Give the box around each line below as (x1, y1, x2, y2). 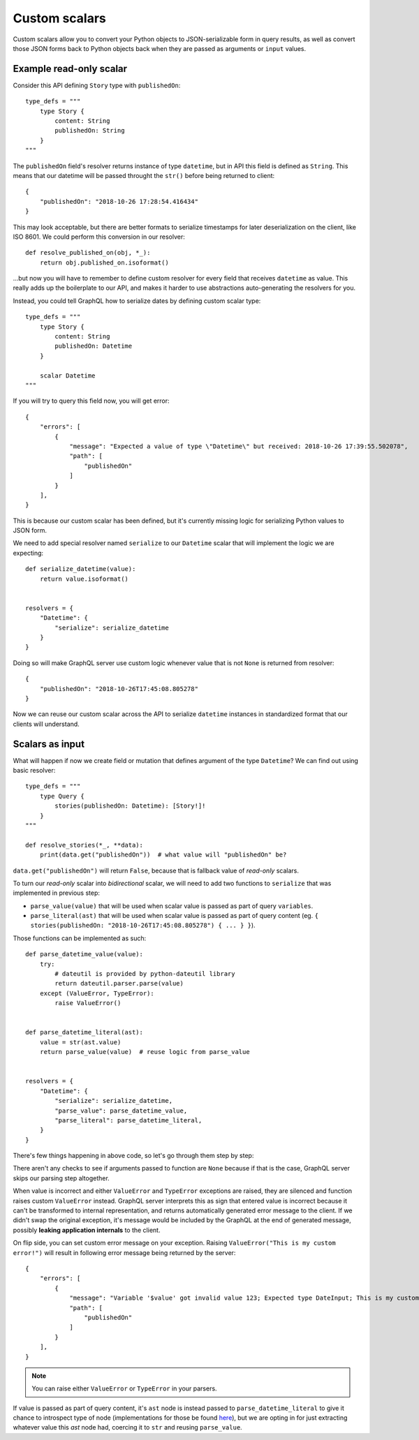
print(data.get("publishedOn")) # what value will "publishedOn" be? (39, 851, 287, 859)
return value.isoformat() (39, 574, 129, 583)
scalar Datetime (39, 371, 96, 380)
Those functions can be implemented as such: (13, 934, 147, 942)
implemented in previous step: (13, 889, 101, 897)
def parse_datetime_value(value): (25, 950, 143, 958)
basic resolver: (13, 766, 56, 775)
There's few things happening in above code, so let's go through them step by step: (13, 1152, 254, 1160)
